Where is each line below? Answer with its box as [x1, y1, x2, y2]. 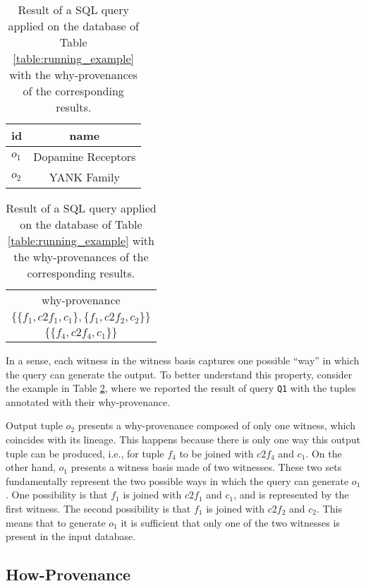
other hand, [6, 460, 56, 474]
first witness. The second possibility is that [6, 501, 191, 515]
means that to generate [6, 515, 106, 530]
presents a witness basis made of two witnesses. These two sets [71, 460, 342, 474]
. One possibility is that [6, 487, 108, 502]
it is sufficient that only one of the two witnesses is [121, 515, 340, 530]
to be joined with [179, 446, 254, 460]
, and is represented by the [233, 487, 349, 502]
